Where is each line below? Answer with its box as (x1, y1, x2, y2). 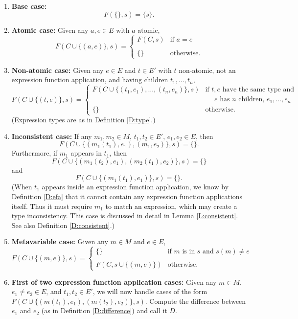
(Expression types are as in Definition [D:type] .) (11, 114, 156, 125)
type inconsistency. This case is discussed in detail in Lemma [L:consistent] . (11, 210, 238, 221)
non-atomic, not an (179, 65, 236, 75)
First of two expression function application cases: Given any (11, 276, 217, 287)
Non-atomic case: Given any (11, 65, 104, 75)
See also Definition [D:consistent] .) (11, 220, 115, 230)
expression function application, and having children (11, 74, 168, 85)
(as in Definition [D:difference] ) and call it (41, 305, 167, 316)
